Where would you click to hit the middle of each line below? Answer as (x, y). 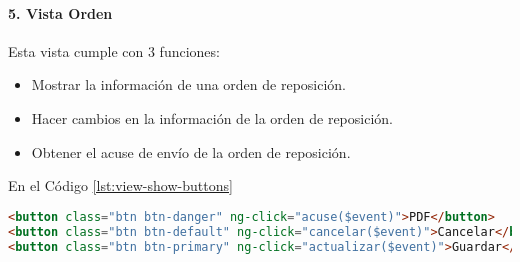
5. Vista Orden (60, 12)
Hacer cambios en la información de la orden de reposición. (212, 117)
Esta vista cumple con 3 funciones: (114, 50)
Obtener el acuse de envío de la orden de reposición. (191, 151)
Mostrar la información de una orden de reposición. (189, 84)
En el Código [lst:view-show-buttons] (120, 185)
